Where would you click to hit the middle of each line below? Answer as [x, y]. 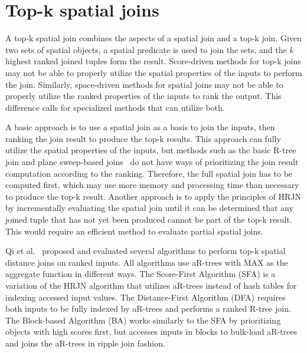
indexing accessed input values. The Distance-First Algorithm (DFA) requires [146, 297]
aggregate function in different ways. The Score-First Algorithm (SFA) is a [141, 274]
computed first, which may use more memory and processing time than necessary [152, 185]
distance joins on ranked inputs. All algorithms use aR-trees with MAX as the [147, 262]
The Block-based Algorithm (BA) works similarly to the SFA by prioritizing [143, 320]
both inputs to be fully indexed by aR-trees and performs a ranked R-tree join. [148, 309]
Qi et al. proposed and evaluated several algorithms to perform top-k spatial [146, 251]
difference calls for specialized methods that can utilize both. [115, 107]
